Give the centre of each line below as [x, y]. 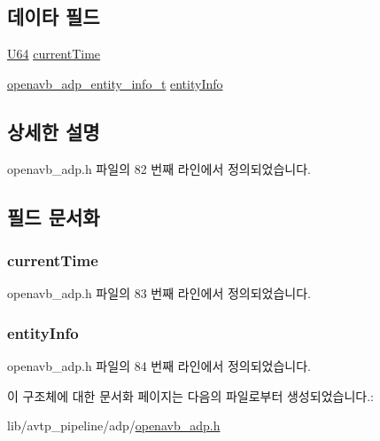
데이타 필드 [54, 16]
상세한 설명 [54, 131]
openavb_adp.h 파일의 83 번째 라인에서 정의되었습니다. [159, 293]
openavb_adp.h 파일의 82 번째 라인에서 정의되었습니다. [159, 168]
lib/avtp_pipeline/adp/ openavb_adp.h [114, 425]
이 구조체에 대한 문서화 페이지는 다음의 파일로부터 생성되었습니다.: [190, 395]
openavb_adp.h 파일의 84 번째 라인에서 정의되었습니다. [159, 366]
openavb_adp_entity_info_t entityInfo [115, 83]
